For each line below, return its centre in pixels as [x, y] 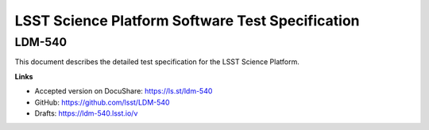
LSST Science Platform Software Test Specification [187, 21]
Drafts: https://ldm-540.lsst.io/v [86, 113]
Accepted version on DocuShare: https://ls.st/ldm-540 [124, 91]
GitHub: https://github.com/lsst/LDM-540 [102, 102]
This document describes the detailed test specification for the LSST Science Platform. [157, 62]
